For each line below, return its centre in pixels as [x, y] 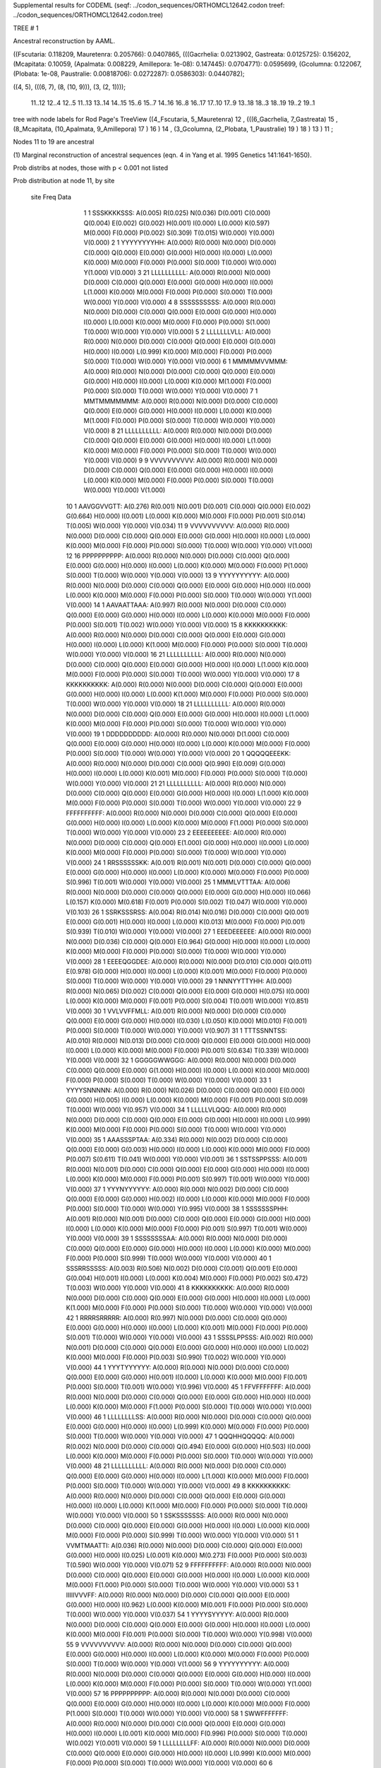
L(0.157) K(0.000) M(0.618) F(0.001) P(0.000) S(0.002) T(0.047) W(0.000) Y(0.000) [187, 902]
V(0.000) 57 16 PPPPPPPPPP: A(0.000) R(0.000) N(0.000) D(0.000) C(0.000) [178, 1694]
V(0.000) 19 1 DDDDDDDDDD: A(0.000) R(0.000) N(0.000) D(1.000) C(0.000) [178, 734]
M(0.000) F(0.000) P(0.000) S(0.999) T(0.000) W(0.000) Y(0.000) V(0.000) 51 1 [182, 1535]
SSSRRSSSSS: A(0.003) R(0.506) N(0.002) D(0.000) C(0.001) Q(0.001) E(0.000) [182, 1268]
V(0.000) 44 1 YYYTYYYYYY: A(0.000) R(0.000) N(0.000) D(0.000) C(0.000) [177, 1367]
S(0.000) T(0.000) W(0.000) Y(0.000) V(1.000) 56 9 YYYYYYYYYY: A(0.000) [178, 1664]
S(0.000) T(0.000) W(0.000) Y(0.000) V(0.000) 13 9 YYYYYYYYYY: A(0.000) [178, 576]
